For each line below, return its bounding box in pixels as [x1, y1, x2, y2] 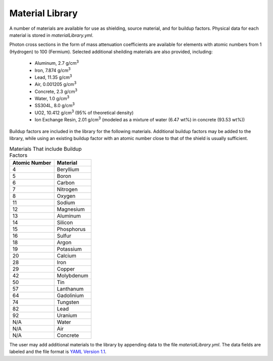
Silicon [57, 219, 73, 226]
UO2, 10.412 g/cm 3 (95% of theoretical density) [34, 109, 134, 116]
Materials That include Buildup [9, 145, 82, 152]
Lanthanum [57, 285, 84, 292]
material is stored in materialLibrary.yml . [9, 32, 94, 38]
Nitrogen [57, 186, 78, 193]
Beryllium [57, 166, 79, 173]
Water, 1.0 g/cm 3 [34, 95, 70, 102]
